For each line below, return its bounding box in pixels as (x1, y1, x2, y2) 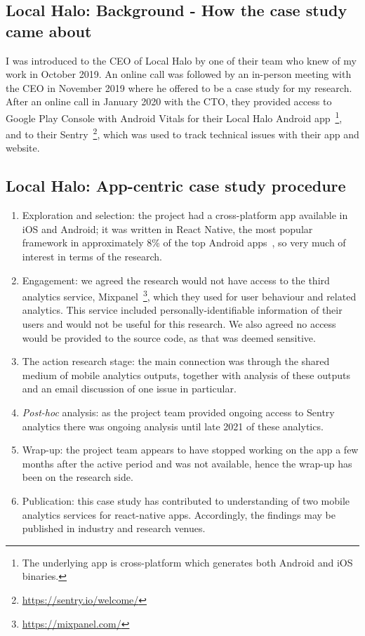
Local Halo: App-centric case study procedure (6, 175, 346, 197)
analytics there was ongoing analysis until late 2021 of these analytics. (22, 418, 324, 433)
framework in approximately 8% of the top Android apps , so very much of (22, 235, 346, 250)
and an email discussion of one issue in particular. (22, 381, 237, 396)
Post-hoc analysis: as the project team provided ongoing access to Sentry (22, 405, 335, 420)
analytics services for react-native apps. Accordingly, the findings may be (22, 507, 336, 522)
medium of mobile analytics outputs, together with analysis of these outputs (22, 367, 350, 382)
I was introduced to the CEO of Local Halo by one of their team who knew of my (6, 53, 357, 67)
